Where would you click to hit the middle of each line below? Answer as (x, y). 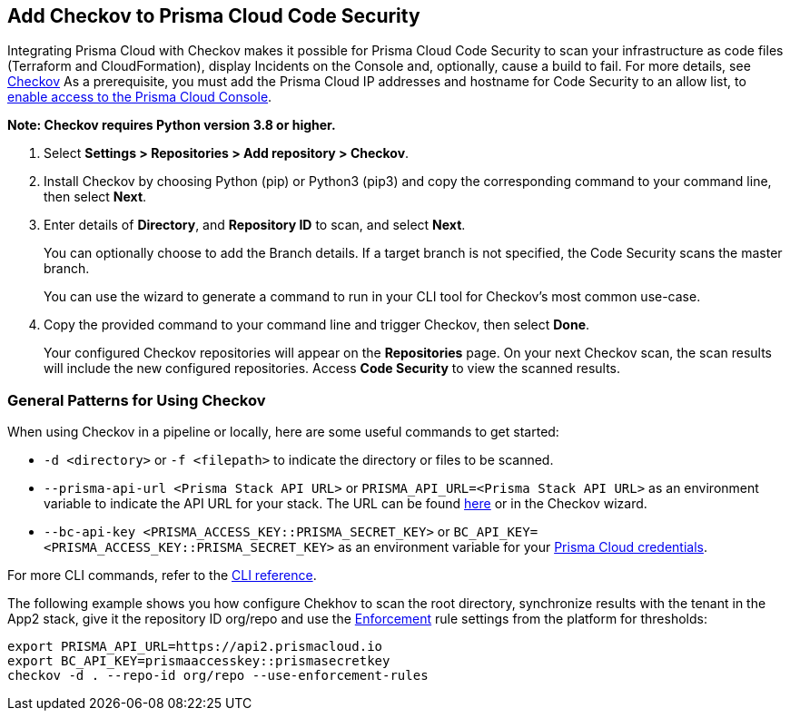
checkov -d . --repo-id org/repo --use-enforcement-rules (218, 676)
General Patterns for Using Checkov (137, 400)
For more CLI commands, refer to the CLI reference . (162, 575)
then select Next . (95, 197)
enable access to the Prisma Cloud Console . (140, 97)
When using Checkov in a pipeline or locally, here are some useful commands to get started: (283, 432)
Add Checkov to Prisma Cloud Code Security (214, 16)
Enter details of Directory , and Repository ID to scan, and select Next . (255, 225)
